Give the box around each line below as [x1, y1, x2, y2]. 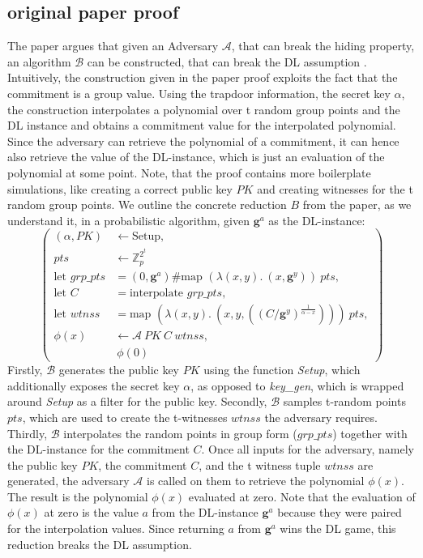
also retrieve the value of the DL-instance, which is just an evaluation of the [7, 148, 385, 165]
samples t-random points [283, 393, 406, 410]
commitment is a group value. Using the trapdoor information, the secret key [7, 84, 391, 101]
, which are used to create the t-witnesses [22, 408, 228, 425]
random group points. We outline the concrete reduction [7, 196, 287, 213]
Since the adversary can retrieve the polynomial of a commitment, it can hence [7, 132, 399, 149]
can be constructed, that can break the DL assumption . [87, 53, 367, 70]
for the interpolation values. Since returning [7, 520, 224, 537]
